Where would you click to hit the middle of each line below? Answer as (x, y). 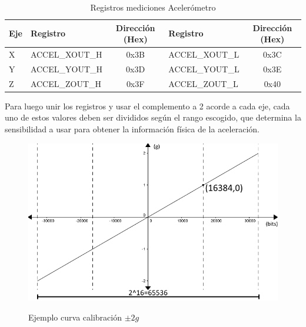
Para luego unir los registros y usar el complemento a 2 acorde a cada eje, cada (147, 106)
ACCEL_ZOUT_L (203, 83)
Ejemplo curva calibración (75, 317)
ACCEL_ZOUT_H (66, 83)
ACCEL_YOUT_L (204, 69)
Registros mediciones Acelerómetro (153, 7)
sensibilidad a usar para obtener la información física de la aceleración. (132, 129)
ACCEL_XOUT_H (66, 54)
